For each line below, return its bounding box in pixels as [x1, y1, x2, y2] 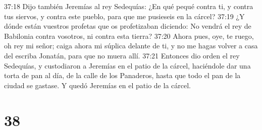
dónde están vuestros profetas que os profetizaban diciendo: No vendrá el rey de [4, 21, 251, 31]
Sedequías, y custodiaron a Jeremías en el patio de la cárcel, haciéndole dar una [4, 60, 251, 71]
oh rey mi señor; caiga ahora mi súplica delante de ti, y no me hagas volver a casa [4, 40, 258, 51]
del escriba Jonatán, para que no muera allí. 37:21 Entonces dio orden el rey [4, 50, 240, 60]
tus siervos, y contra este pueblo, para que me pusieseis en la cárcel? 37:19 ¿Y [4, 11, 245, 21]
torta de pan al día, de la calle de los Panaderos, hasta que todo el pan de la [4, 70, 241, 81]
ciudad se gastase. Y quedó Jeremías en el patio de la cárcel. [4, 80, 191, 90]
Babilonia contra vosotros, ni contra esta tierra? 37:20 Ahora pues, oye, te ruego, [4, 30, 254, 41]
